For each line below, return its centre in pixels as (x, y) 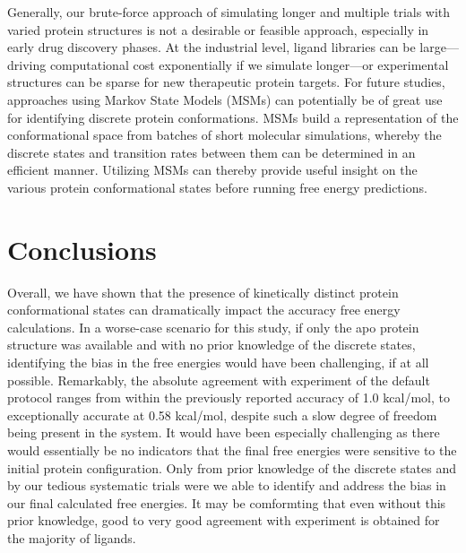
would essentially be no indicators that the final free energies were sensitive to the (232, 450)
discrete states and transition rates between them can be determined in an (211, 152)
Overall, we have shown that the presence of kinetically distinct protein (203, 292)
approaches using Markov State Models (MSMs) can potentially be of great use (225, 99)
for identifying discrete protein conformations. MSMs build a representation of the (233, 117)
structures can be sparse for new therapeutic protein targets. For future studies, (226, 82)
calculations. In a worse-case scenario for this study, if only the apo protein (213, 327)
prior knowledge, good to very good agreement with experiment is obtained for (224, 520)
